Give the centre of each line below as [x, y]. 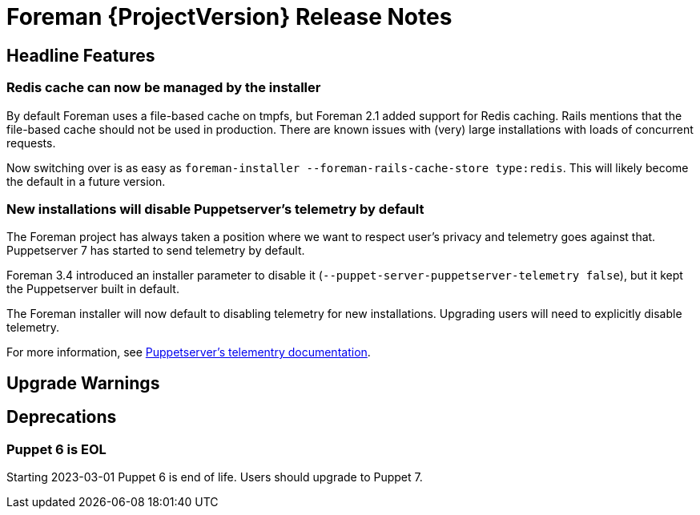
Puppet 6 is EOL [56, 449]
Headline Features [81, 55]
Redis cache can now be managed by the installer [164, 88]
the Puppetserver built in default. [93, 289]
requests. [31, 143]
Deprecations [62, 417]
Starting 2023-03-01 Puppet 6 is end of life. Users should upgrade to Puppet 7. [215, 477]
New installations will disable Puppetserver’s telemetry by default [215, 209]
